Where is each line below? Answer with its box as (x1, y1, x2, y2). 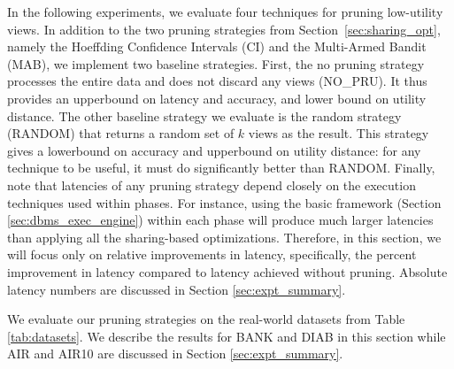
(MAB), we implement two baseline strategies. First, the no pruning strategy (7, 54, 425, 73)
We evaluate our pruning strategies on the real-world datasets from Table (7, 310, 405, 328)
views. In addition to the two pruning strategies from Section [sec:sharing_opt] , (7, 19, 441, 38)
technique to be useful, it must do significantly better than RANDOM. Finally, (7, 158, 435, 177)
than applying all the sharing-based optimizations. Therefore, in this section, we (7, 227, 442, 246)
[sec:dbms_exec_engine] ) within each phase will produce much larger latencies (7, 211, 434, 229)
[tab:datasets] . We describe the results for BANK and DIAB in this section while (7, 327, 446, 345)
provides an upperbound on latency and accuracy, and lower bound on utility (7, 88, 427, 107)
